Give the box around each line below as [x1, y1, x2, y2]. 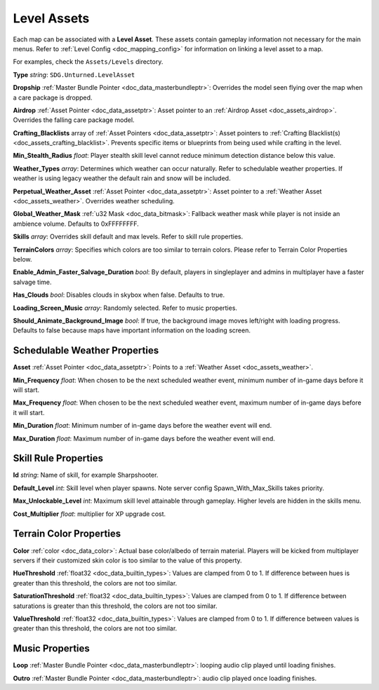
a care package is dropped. [13, 93, 93, 102]
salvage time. [13, 278, 52, 286]
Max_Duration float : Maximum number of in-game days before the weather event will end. [13, 434, 275, 442]
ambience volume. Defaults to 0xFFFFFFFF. [13, 219, 140, 228]
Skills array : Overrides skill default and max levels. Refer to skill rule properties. [13, 232, 244, 241]
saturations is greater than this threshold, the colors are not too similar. [13, 602, 218, 610]
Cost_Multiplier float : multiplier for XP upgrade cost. [13, 509, 166, 518]
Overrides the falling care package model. [13, 116, 135, 124]
